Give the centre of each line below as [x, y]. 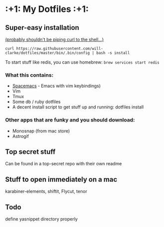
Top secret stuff [30, 152]
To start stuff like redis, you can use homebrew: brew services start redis [82, 62]
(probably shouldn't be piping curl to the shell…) [54, 39]
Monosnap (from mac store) [41, 131]
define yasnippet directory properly [41, 219]
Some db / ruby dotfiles [36, 102]
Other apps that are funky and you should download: [70, 120]
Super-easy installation [42, 28]
